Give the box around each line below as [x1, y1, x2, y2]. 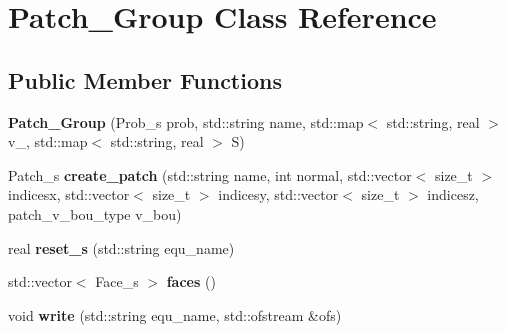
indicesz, [427, 184, 479, 205]
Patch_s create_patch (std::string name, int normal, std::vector [8, 164, 412, 185]
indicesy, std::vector [218, 184, 339, 205]
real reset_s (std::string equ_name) [8, 237, 235, 258]
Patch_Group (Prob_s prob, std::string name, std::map [8, 111, 364, 132]
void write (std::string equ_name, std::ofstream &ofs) [8, 304, 342, 325]
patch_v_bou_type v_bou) [8, 203, 182, 224]
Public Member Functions [8, 64, 282, 95]
